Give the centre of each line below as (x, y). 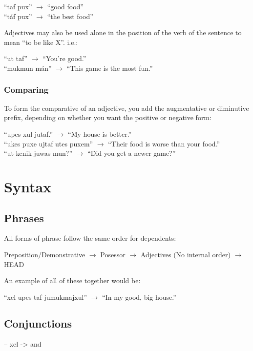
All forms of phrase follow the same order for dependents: (90, 238)
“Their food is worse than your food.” (164, 143)
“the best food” (70, 16)
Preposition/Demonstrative (45, 254)
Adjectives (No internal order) (185, 254)
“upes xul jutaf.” (29, 134)
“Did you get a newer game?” (132, 153)
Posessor (113, 254)
